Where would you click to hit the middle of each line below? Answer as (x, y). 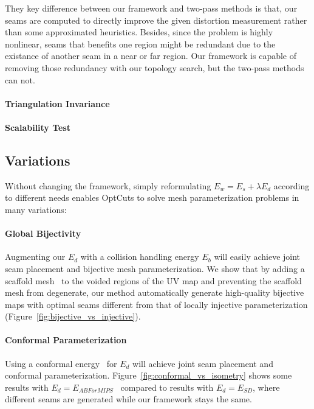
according (292, 185)
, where (266, 387)
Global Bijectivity (43, 233)
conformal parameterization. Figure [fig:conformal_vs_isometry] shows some (148, 375)
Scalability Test (38, 127)
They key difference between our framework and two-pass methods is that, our (151, 8)
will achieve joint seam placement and (203, 363)
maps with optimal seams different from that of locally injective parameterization (156, 304)
